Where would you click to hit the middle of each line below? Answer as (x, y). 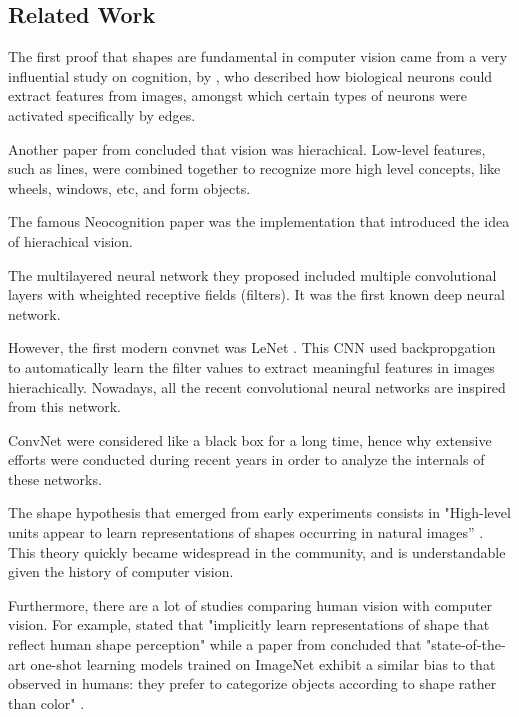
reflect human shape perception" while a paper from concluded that (215, 644)
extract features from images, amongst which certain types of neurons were (238, 95)
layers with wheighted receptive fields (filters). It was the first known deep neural (256, 294)
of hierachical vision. (70, 240)
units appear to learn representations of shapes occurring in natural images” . (246, 532)
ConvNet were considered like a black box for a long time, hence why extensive (250, 439)
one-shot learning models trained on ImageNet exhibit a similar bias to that (263, 663)
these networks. (55, 478)
